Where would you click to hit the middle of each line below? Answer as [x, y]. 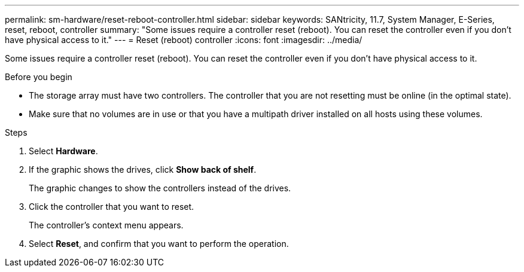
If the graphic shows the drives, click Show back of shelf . [143, 169]
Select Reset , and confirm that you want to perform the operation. [159, 244]
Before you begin [39, 77]
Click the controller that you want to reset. [112, 207]
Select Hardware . [63, 151]
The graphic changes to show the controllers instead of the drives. [160, 188]
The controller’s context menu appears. [106, 225]
